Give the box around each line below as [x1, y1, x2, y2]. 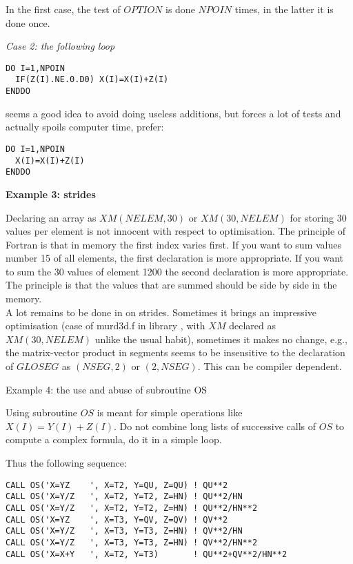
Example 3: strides [6, 186, 96, 201]
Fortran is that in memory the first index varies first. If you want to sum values [6, 237, 341, 251]
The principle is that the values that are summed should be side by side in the [6, 278, 337, 292]
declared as [229, 318, 276, 333]
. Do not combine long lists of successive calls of [114, 418, 316, 433]
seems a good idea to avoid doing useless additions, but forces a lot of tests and [6, 106, 341, 120]
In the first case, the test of [6, 2, 121, 16]
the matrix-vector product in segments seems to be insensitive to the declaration [6, 345, 345, 360]
